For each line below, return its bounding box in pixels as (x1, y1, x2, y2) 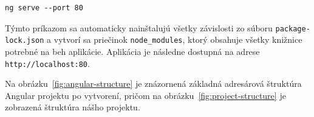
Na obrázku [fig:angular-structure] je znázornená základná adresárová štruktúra (5, 77, 302, 90)
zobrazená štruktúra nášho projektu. (5, 101, 140, 113)
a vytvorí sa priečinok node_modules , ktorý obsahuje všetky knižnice (47, 33, 302, 46)
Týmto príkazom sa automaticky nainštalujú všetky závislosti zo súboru (5, 21, 273, 34)
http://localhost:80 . (5, 57, 90, 69)
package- (275, 24, 310, 33)
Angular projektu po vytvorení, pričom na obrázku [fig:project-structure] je (5, 89, 286, 101)
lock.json (5, 36, 44, 45)
